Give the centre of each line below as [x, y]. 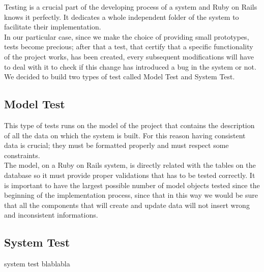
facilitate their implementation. [53, 27]
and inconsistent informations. [51, 215]
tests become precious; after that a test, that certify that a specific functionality [129, 47]
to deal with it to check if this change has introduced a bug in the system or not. [130, 66]
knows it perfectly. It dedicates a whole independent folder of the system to [122, 17]
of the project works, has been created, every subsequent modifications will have [129, 56]
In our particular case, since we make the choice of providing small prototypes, [127, 36]
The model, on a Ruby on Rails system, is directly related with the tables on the [130, 165]
